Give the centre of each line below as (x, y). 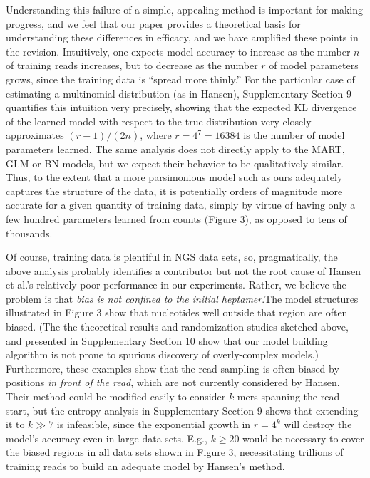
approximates (35, 135)
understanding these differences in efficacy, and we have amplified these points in (182, 37)
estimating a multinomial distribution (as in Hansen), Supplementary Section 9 (179, 93)
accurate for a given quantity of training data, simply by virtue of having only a (181, 205)
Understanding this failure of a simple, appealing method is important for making (185, 9)
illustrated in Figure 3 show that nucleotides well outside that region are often (177, 312)
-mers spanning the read (287, 396)
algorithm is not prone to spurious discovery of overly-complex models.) (162, 354)
